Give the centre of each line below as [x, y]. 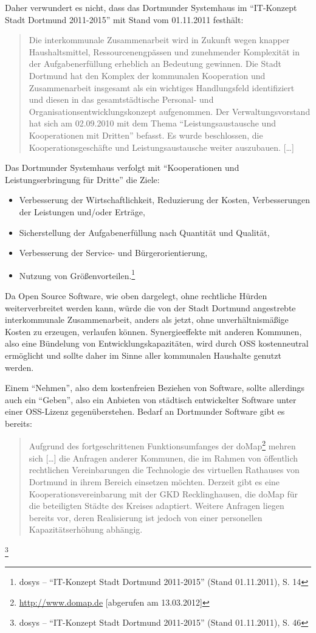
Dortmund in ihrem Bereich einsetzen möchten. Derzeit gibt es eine [154, 481]
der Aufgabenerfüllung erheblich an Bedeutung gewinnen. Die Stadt [155, 64]
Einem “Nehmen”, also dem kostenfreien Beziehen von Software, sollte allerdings [155, 388]
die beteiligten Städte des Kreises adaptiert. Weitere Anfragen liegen [156, 506]
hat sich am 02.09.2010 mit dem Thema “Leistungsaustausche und [152, 123]
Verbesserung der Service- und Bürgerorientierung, [113, 253]
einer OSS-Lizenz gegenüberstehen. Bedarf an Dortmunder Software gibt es [145, 411]
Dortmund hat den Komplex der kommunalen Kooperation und [147, 75]
